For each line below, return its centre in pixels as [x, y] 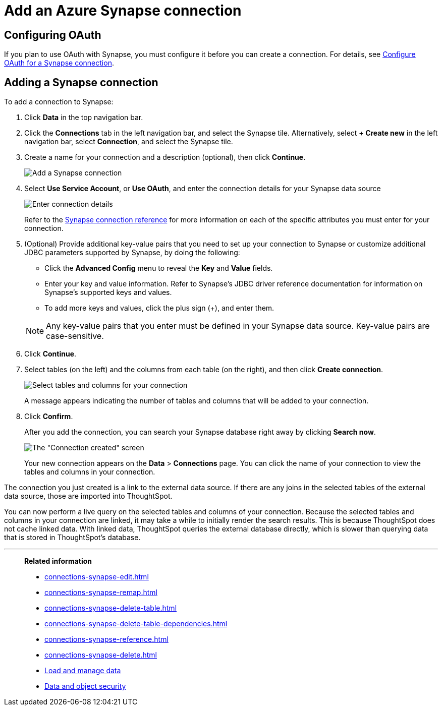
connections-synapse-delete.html [101, 655]
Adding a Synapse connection [81, 82]
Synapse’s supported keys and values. [108, 292]
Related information [58, 561]
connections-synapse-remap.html [101, 593]
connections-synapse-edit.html [97, 577]
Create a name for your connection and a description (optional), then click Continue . [165, 157]
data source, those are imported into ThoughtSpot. [88, 496]
